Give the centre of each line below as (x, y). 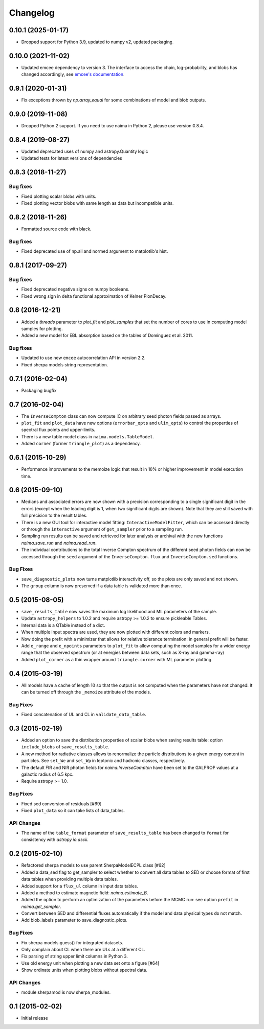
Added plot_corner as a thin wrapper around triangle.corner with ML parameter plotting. (117, 659)
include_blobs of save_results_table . (65, 747)
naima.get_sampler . (41, 907)
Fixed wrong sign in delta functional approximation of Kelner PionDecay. (94, 296)
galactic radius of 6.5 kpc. (47, 774)
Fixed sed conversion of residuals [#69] (61, 804)
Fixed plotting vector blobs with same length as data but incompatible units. (98, 203)
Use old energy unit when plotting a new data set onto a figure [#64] (90, 963)
